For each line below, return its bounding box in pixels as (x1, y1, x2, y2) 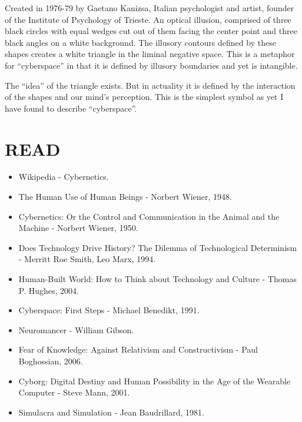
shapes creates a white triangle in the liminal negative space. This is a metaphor (5, 48, 295, 60)
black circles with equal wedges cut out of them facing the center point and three (5, 25, 297, 37)
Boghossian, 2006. (18, 355, 83, 367)
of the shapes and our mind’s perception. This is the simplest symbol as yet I (5, 91, 284, 103)
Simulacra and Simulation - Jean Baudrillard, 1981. (18, 406, 204, 418)
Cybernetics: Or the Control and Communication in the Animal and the (18, 210, 280, 222)
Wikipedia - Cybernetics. (18, 170, 109, 183)
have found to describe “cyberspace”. (5, 102, 137, 114)
